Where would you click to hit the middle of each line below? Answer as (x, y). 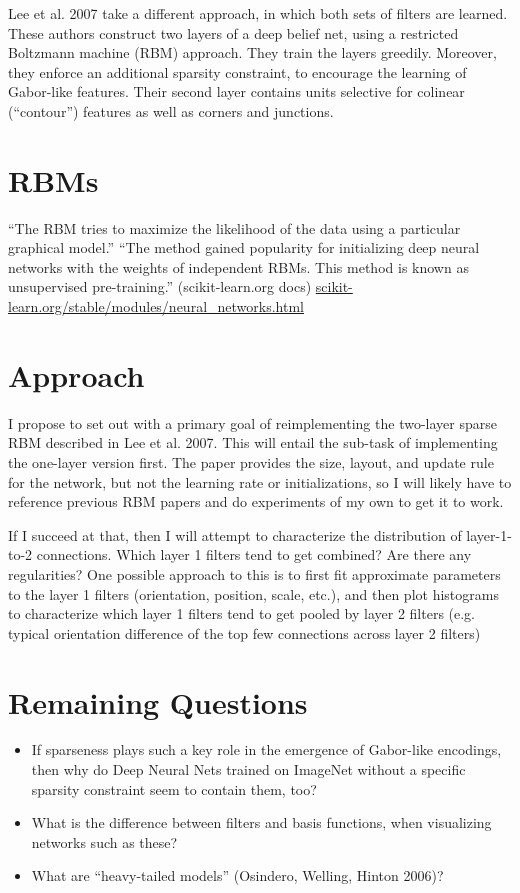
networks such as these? (104, 841)
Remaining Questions (158, 701)
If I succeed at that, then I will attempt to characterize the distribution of (235, 534)
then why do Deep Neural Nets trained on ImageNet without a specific (248, 769)
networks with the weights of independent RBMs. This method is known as (238, 266)
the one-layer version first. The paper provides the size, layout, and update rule (251, 461)
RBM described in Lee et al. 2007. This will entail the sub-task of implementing (253, 442)
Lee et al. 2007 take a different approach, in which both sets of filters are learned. (258, 13)
